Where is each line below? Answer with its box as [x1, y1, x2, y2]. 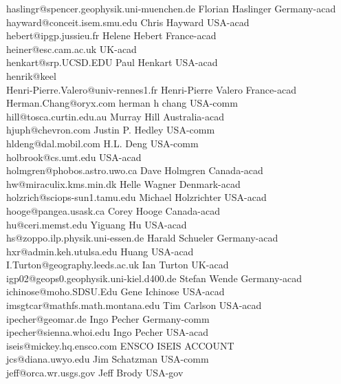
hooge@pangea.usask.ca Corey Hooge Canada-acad [6, 203, 220, 217]
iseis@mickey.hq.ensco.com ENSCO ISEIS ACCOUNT [6, 338, 234, 352]
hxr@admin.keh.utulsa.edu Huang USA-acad [6, 244, 194, 258]
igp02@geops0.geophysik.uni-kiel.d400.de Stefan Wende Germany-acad [6, 270, 302, 285]
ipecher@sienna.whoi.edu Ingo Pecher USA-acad [6, 325, 208, 339]
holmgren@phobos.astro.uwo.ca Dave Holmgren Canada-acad [6, 163, 263, 178]
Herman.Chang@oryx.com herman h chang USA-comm [6, 96, 238, 110]
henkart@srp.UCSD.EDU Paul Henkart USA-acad [6, 55, 218, 70]
